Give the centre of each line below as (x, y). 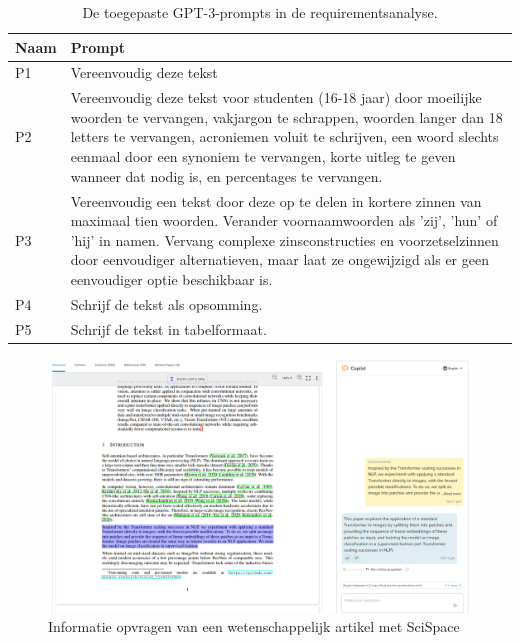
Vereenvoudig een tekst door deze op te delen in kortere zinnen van (276, 200)
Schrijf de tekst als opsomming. (166, 303)
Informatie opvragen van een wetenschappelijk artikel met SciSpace (254, 626)
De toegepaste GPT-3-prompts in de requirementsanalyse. (260, 12)
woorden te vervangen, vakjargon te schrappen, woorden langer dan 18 (286, 116)
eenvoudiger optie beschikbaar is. (171, 278)
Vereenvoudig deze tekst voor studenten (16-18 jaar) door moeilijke (276, 97)
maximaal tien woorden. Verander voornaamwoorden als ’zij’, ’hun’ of (284, 220)
